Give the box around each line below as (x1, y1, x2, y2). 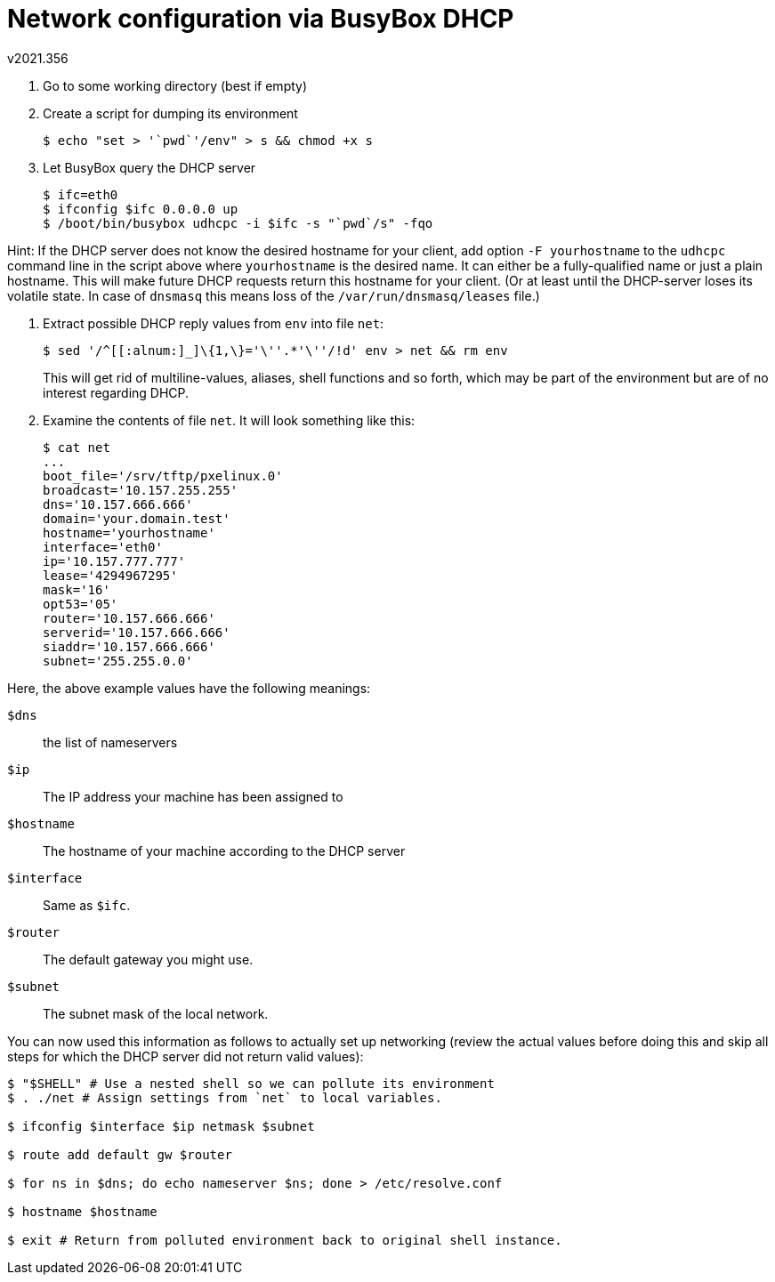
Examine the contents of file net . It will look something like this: (43, 412, 416, 428)
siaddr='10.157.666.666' (43, 639, 215, 654)
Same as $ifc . (43, 897, 131, 913)
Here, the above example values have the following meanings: (7, 680, 371, 696)
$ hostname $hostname (7, 1204, 157, 1219)
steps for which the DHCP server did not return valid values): (7, 1048, 364, 1064)
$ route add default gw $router (7, 1147, 232, 1162)
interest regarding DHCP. (43, 384, 190, 400)
